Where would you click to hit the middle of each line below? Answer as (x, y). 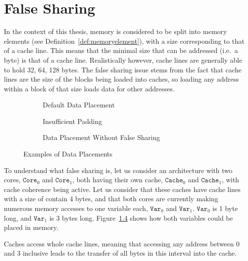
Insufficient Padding (73, 121)
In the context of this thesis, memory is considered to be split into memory (116, 31)
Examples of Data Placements (68, 154)
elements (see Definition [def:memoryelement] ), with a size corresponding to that (124, 41)
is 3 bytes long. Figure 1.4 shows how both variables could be (141, 217)
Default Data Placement (79, 105)
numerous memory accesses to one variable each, (76, 208)
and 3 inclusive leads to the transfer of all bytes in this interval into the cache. (120, 253)
